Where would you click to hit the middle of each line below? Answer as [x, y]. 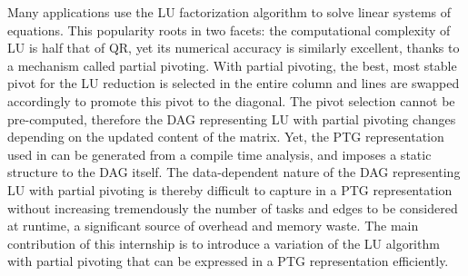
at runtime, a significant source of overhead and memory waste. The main [213, 226]
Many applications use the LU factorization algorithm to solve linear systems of [229, 12]
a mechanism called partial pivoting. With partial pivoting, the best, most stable [232, 65]
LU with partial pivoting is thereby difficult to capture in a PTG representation [230, 189]
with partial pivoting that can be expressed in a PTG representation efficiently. [228, 261]
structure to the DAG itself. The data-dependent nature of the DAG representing [234, 172]
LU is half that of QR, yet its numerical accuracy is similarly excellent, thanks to [234, 48]
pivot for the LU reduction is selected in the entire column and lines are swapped [234, 83]
